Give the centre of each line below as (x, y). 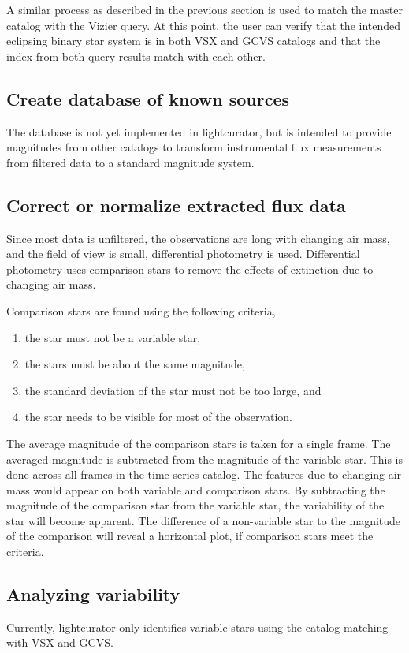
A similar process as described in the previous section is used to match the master (204, 9)
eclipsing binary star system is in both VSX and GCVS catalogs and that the (193, 41)
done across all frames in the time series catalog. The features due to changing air (204, 474)
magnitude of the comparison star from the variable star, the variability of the (195, 505)
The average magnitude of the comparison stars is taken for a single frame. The (199, 443)
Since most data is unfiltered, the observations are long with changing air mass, (198, 238)
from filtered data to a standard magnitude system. (130, 162)
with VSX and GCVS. (60, 642)
